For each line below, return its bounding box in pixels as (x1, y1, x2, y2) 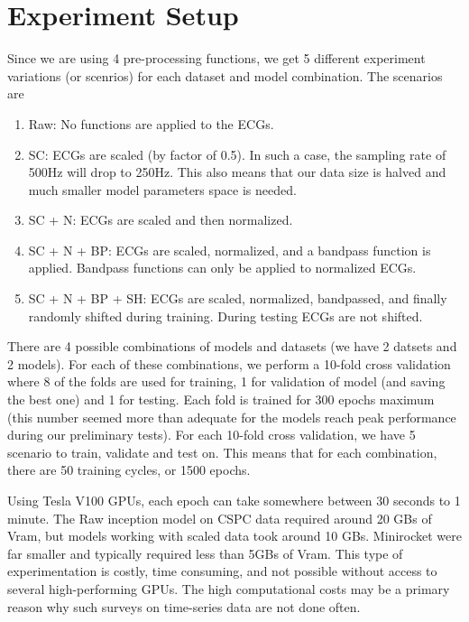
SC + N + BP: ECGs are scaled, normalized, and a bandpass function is (28, 240, 431, 259)
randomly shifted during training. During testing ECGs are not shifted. (28, 306, 423, 325)
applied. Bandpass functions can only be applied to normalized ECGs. (28, 258, 417, 277)
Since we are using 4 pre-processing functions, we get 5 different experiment (7, 49, 426, 68)
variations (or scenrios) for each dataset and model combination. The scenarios (7, 66, 443, 85)
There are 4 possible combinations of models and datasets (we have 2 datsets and (7, 337, 457, 356)
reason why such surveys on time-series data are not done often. (7, 597, 361, 616)
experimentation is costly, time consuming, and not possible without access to (7, 562, 437, 580)
